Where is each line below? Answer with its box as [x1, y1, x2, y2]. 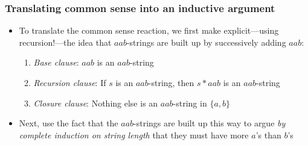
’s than [255, 128, 281, 141]
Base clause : [33, 56, 79, 69]
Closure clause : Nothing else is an [33, 96, 158, 109]
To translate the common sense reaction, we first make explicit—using [19, 24, 279, 37]
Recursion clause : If [33, 76, 106, 88]
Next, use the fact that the [19, 117, 118, 129]
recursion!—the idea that [19, 35, 112, 48]
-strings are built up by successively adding [126, 35, 286, 48]
